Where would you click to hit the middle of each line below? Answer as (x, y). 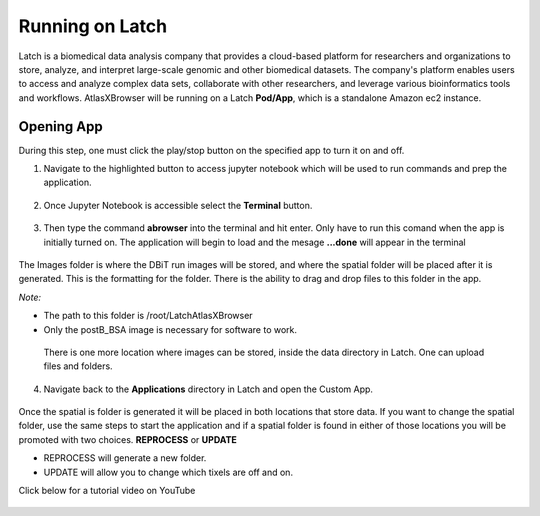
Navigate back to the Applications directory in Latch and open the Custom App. (208, 389)
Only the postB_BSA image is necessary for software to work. (170, 329)
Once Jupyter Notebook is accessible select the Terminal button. (178, 205)
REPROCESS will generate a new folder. (125, 458)
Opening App (61, 126)
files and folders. (78, 366)
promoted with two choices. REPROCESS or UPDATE (127, 439)
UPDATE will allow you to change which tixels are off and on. (168, 472)
